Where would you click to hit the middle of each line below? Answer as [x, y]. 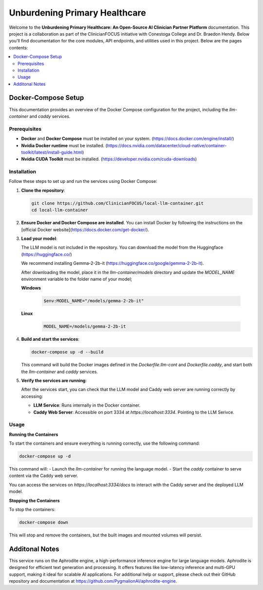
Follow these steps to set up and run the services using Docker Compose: [83, 181]
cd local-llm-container [60, 210]
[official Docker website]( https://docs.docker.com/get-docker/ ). [85, 230]
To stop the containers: [32, 509]
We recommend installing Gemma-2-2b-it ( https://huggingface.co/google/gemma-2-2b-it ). [113, 263]
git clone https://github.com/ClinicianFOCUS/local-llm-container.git [118, 203]
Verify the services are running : [54, 380]
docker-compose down [44, 522]
